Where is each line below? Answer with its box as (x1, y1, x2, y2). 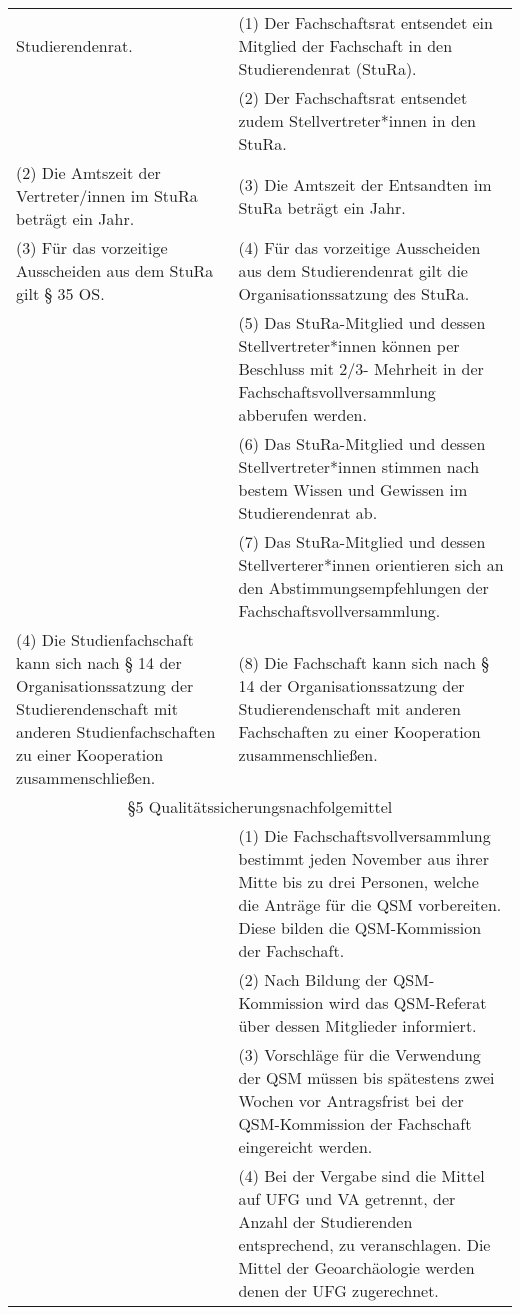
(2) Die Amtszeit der (16, 161, 161, 184)
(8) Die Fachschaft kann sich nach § (238, 651, 489, 674)
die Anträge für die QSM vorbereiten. (238, 893, 502, 916)
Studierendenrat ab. (238, 501, 378, 524)
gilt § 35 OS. (16, 282, 105, 305)
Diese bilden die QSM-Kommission (238, 916, 482, 939)
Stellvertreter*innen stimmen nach (238, 455, 480, 478)
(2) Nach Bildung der (238, 968, 388, 991)
